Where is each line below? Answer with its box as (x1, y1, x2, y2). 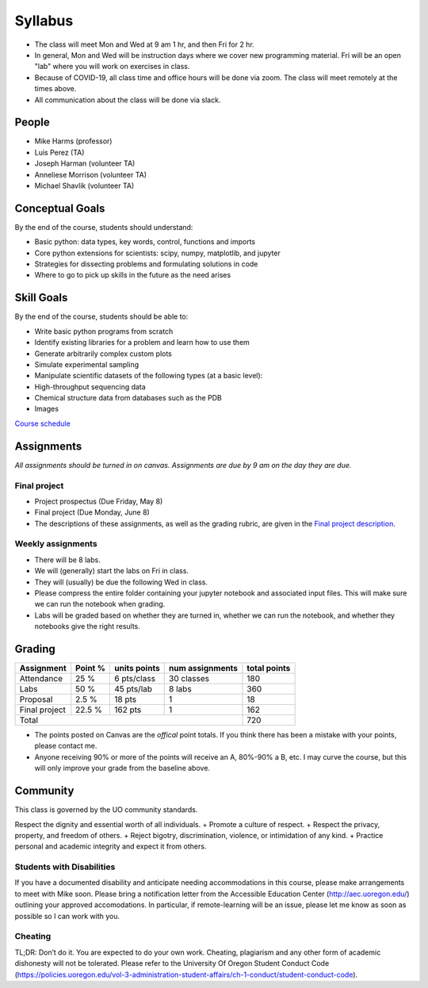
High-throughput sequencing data (34, 381, 146, 392)
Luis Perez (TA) (34, 147, 85, 157)
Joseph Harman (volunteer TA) (34, 159, 136, 168)
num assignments (169, 663, 238, 674)
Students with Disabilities (14, 861, 116, 872)
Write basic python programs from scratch (34, 326, 174, 336)
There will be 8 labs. (34, 555, 101, 565)
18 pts (113, 694, 137, 705)
